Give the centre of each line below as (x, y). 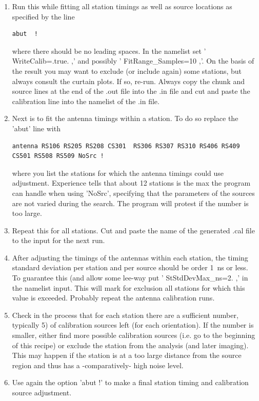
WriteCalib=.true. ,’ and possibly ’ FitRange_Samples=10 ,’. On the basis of (133, 61)
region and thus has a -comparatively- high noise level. (98, 365)
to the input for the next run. (58, 240)
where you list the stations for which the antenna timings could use (118, 173)
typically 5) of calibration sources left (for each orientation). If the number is (133, 325)
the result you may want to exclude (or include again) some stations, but (127, 71)
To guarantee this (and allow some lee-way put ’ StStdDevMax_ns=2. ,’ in (130, 278)
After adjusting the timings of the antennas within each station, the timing (130, 257)
